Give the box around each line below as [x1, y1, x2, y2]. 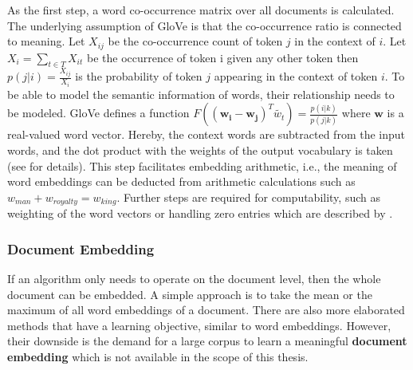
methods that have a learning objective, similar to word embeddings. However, [7, 317, 391, 333]
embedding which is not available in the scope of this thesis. [7, 348, 309, 365]
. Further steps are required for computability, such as [116, 188, 380, 205]
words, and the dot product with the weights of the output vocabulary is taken [7, 142, 393, 159]
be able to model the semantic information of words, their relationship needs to [7, 85, 395, 102]
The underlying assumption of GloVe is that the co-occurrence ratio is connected [7, 17, 402, 33]
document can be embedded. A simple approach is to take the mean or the [7, 285, 372, 302]
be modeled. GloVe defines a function [7, 104, 190, 121]
